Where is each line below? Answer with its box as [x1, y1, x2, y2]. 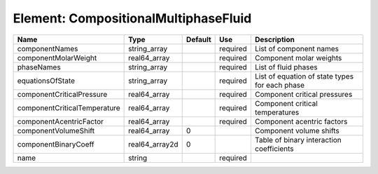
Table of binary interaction [254, 135, 342, 145]
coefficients [254, 144, 294, 154]
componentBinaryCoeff [17, 139, 94, 149]
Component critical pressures [254, 89, 353, 99]
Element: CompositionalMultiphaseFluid [13, 11, 252, 26]
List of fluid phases [254, 62, 318, 72]
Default [185, 34, 211, 44]
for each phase [254, 80, 304, 90]
